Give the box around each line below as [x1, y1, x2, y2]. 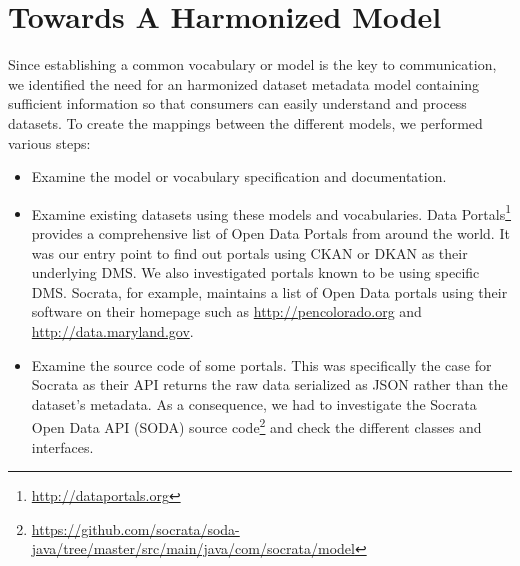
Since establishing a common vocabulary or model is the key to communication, [8, 54, 497, 75]
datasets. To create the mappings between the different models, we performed [8, 112, 483, 133]
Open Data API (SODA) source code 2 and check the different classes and [31, 414, 482, 437]
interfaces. [31, 436, 94, 457]
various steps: [8, 132, 91, 153]
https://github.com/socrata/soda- [31, 518, 240, 539]
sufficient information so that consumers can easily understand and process [8, 93, 467, 114]
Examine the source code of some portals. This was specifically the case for [31, 354, 492, 375]
